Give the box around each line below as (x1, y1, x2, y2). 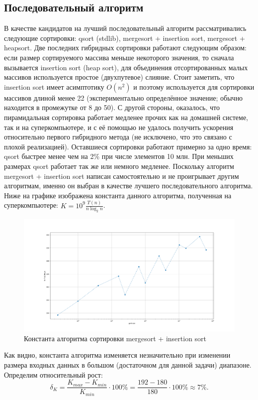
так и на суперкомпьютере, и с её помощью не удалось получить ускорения (4, 122, 234, 132)
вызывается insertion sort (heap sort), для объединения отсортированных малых (4, 62, 248, 72)
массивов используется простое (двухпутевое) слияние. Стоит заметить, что (4, 72, 235, 82)
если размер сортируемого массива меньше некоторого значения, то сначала (4, 52, 234, 62)
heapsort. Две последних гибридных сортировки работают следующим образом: (4, 42, 247, 53)
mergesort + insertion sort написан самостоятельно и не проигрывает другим (4, 170, 239, 181)
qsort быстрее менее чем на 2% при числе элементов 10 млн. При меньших (4, 151, 234, 161)
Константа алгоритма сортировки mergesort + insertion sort (24, 333, 207, 343)
